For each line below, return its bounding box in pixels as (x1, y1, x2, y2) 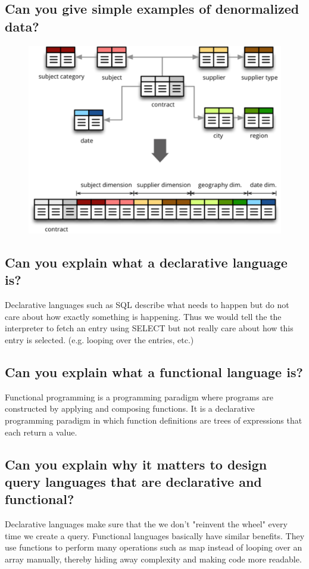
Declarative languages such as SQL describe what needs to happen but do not (5, 299, 289, 311)
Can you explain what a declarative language (5, 253, 288, 272)
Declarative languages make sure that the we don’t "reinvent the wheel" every (5, 518, 288, 530)
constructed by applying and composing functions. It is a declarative (5, 402, 255, 415)
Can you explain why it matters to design (5, 455, 267, 473)
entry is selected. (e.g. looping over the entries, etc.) (5, 334, 194, 346)
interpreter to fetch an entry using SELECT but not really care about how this (5, 322, 294, 334)
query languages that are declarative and (5, 472, 262, 490)
